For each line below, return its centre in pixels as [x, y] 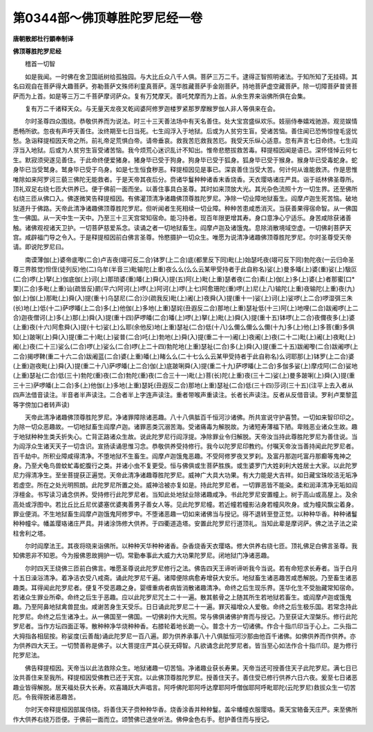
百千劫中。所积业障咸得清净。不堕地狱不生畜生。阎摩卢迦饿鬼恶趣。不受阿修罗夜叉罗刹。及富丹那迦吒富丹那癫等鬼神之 [182, 456]
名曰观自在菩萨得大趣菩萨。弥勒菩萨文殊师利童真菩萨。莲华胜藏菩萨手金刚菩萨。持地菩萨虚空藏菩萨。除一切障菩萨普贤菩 [185, 86]
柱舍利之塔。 [31, 533]
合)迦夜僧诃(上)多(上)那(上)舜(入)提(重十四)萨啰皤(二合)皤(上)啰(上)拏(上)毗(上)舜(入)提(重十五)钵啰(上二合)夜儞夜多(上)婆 [184, 318]
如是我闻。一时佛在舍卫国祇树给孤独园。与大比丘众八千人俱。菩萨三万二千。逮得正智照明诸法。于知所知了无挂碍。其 [191, 77]
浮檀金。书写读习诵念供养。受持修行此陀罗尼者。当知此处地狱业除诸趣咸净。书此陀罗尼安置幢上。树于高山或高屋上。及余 [185, 494]
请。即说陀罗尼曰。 [40, 247]
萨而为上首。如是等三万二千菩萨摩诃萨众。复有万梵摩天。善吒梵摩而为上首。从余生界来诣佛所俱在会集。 [161, 96]
